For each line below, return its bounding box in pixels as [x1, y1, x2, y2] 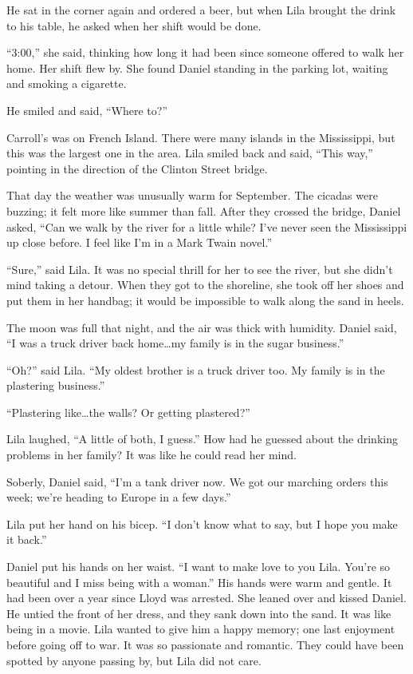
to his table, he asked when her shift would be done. [6, 17, 262, 34]
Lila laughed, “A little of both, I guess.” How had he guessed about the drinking [6, 430, 398, 447]
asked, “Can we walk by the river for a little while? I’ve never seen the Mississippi [6, 218, 407, 235]
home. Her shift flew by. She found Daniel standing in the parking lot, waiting [6, 59, 388, 76]
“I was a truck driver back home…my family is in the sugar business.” [6, 335, 344, 351]
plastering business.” [6, 377, 105, 394]
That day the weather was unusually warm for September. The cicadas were [6, 187, 378, 204]
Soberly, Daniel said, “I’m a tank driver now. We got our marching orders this [6, 473, 388, 490]
